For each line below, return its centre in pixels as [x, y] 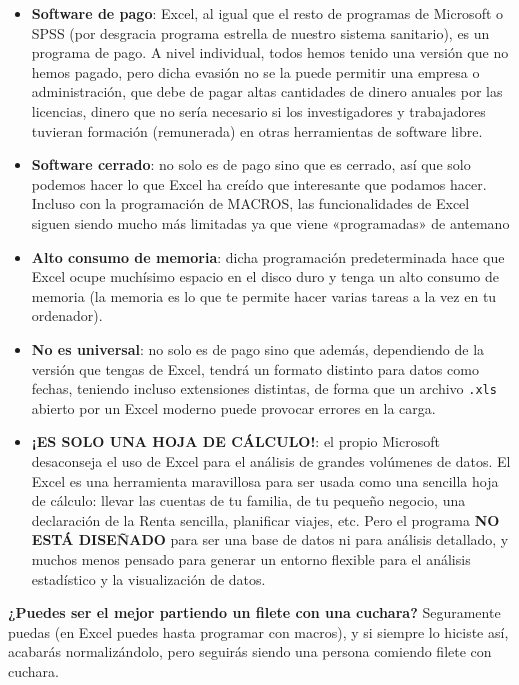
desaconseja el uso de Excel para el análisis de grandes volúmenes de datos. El [271, 460]
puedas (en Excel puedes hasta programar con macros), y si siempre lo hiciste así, [258, 631]
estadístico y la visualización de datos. [148, 578]
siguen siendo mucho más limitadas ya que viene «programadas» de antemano [270, 222]
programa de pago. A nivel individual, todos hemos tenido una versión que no [270, 52]
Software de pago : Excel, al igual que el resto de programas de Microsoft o [267, 13]
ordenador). [67, 315]
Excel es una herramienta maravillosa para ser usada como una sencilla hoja [265, 480]
